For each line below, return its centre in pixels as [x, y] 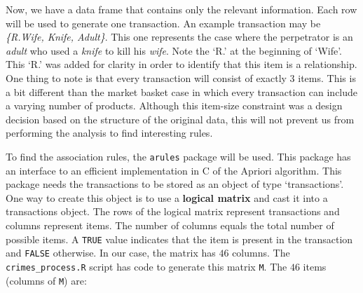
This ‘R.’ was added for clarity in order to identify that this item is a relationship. [181, 64]
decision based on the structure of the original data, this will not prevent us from [180, 119]
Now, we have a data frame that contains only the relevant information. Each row [181, 9]
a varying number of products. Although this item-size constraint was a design [174, 105]
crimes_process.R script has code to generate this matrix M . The [146, 266]
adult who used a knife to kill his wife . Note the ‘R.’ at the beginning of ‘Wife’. [174, 50]
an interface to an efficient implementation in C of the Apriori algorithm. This [174, 170]
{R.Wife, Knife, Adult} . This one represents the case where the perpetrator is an [179, 37]
